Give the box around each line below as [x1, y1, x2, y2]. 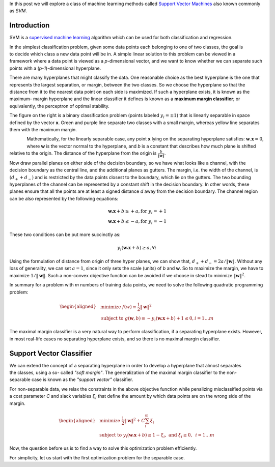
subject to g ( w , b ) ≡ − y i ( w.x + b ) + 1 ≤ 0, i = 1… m [101, 315, 214, 323]
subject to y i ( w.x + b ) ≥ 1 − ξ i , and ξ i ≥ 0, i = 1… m [99, 432, 215, 439]
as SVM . [9, 8, 28, 14]
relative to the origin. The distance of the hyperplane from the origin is [9, 150, 157, 156]
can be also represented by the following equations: [9, 195, 119, 201]
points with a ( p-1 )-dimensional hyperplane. [9, 65, 101, 71]
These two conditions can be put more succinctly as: [9, 231, 121, 238]
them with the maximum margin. [9, 126, 77, 132]
